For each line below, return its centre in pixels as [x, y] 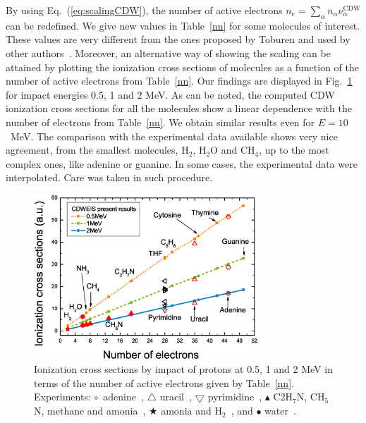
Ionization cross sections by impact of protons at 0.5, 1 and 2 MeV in [183, 369]
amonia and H [191, 411]
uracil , [176, 397]
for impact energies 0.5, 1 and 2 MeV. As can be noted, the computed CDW [170, 94]
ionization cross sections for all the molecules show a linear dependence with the [179, 108]
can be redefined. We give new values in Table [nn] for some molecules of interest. [183, 25]
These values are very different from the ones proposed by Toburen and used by [178, 39]
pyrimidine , [235, 397]
